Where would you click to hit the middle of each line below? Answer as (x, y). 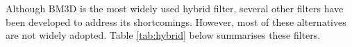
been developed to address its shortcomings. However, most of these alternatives (176, 21)
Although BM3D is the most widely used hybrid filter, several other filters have (175, 8)
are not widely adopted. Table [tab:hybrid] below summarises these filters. (163, 35)
